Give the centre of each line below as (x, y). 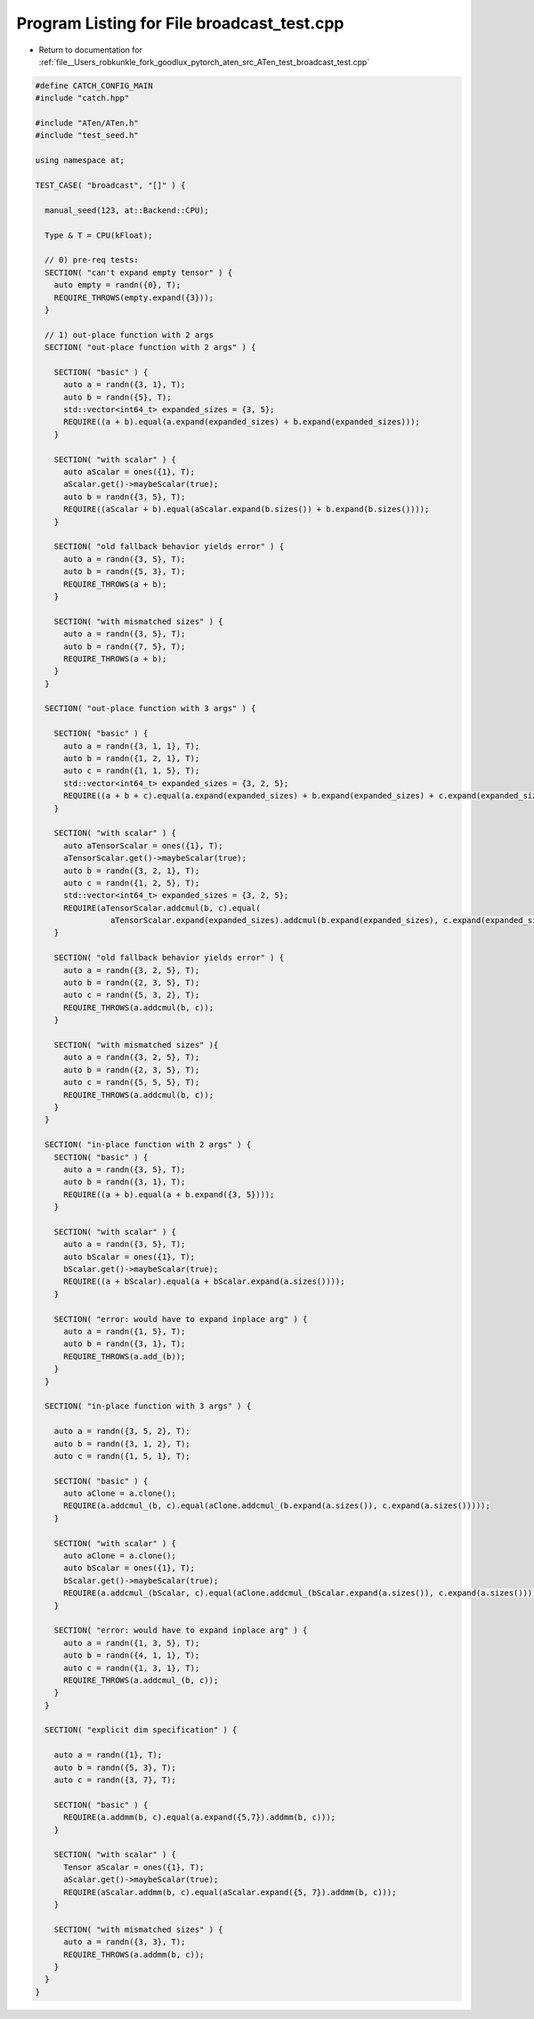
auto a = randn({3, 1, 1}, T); (132, 746)
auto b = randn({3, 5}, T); (125, 497)
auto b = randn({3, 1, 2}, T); (122, 1443)
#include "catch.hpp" (82, 98)
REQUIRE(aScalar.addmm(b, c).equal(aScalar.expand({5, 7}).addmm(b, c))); (230, 1892)
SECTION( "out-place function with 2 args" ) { (150, 348)
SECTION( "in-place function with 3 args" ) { (148, 1406)
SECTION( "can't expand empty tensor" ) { (139, 272)
